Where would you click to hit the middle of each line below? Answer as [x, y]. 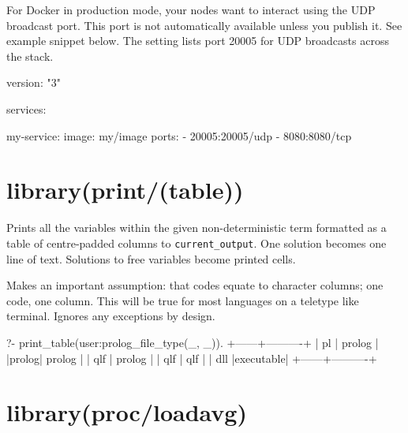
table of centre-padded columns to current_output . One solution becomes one [197, 243]
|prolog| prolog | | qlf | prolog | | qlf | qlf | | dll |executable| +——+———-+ [192, 358]
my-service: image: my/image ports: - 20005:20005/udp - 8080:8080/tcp [179, 135]
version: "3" [34, 82]
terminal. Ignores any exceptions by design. [111, 316]
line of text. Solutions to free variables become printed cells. [151, 258]
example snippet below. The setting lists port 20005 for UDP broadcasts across [198, 41]
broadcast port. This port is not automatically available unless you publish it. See [204, 25]
